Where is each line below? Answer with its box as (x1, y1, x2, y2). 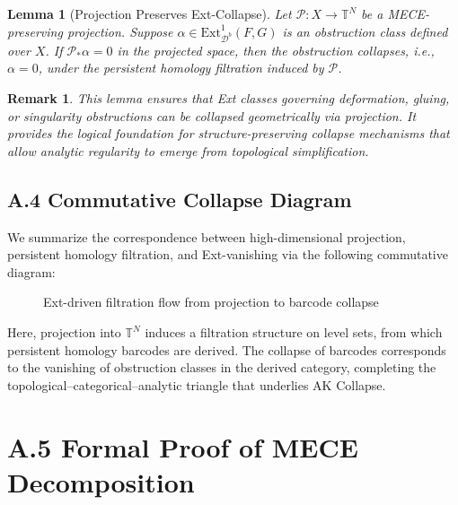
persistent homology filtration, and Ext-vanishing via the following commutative (7, 245, 448, 264)
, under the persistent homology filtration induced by (38, 58, 324, 77)
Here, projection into (7, 323, 121, 342)
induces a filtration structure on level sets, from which (145, 323, 443, 342)
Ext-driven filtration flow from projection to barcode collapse (43, 292, 379, 311)
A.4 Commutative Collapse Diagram (7, 185, 352, 213)
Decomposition (7, 463, 195, 500)
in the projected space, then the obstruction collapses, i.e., (117, 40, 435, 59)
